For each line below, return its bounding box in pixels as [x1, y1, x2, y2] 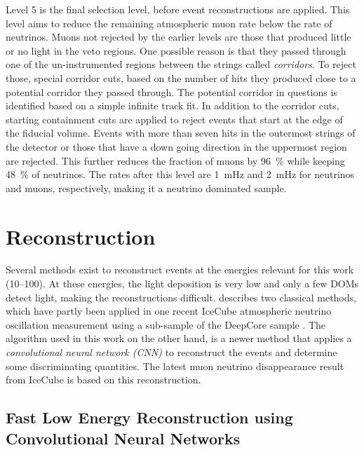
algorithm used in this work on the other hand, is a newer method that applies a [6, 331, 352, 346]
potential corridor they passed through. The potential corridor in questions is [6, 84, 337, 99]
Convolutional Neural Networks [6, 427, 241, 449]
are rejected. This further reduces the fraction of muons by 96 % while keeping [6, 153, 345, 168]
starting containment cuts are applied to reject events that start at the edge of [6, 111, 343, 126]
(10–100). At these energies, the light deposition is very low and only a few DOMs [6, 276, 359, 291]
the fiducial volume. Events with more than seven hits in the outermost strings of [6, 125, 356, 140]
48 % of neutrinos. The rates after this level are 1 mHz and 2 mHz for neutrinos [6, 167, 355, 182]
